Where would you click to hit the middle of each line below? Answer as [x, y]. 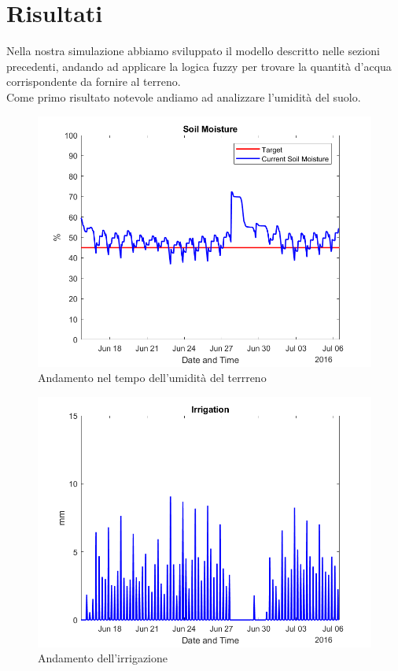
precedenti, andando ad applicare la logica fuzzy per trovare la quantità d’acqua [199, 66]
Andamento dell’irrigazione [103, 658]
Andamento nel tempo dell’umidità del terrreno [152, 378]
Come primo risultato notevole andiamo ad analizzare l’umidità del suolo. [184, 96]
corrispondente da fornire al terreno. [94, 82]
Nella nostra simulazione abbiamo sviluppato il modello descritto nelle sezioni [193, 51]
